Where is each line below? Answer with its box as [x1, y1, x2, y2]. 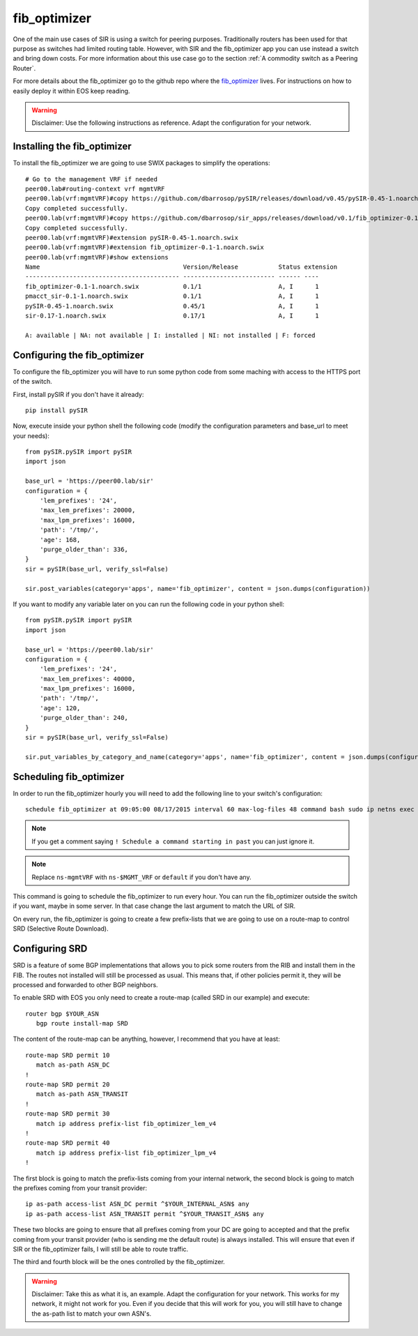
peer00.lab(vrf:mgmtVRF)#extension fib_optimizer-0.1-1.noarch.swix [25, 243, 264, 251]
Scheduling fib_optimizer [13, 771, 125, 783]
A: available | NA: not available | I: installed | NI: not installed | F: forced [25, 331, 316, 339]
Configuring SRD [13, 943, 88, 955]
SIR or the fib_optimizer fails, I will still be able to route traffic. [13, 1245, 189, 1253]
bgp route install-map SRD [36, 1019, 129, 1028]
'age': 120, [39, 704, 81, 712]
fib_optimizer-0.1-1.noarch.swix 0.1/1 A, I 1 [25, 283, 320, 290]
